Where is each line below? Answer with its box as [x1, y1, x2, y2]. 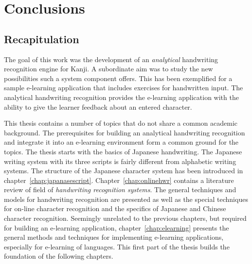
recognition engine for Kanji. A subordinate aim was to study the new [4, 64, 213, 74]
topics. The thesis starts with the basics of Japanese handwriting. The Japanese [4, 146, 242, 156]
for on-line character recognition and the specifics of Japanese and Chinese [4, 203, 226, 214]
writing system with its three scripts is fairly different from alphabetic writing [4, 156, 236, 166]
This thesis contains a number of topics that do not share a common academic [4, 118, 237, 128]
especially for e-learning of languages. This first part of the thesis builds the [4, 241, 230, 251]
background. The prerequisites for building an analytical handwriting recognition [4, 127, 245, 137]
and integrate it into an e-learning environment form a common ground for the [4, 137, 239, 147]
